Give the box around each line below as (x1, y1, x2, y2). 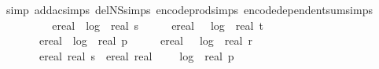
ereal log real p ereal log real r (39, 32, 252, 49)
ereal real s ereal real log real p (39, 47, 234, 64)
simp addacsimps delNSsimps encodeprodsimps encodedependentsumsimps (6, 2, 373, 17)
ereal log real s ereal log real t (52, 16, 263, 33)
